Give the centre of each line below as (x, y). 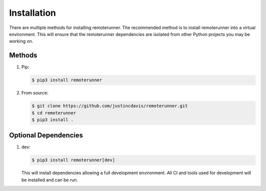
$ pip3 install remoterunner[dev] (73, 160)
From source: (35, 93)
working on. (21, 41)
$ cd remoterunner (54, 113)
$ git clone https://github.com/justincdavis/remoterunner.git (110, 106)
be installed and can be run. (50, 180)
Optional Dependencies (46, 135)
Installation (33, 13)
